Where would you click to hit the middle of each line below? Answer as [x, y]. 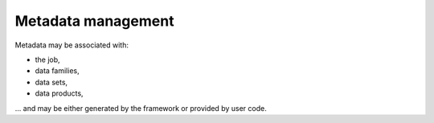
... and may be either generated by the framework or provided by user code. [141, 108]
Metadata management [94, 21]
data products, [59, 93]
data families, [57, 71]
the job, [47, 59]
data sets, [51, 82]
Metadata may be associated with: [72, 45]
